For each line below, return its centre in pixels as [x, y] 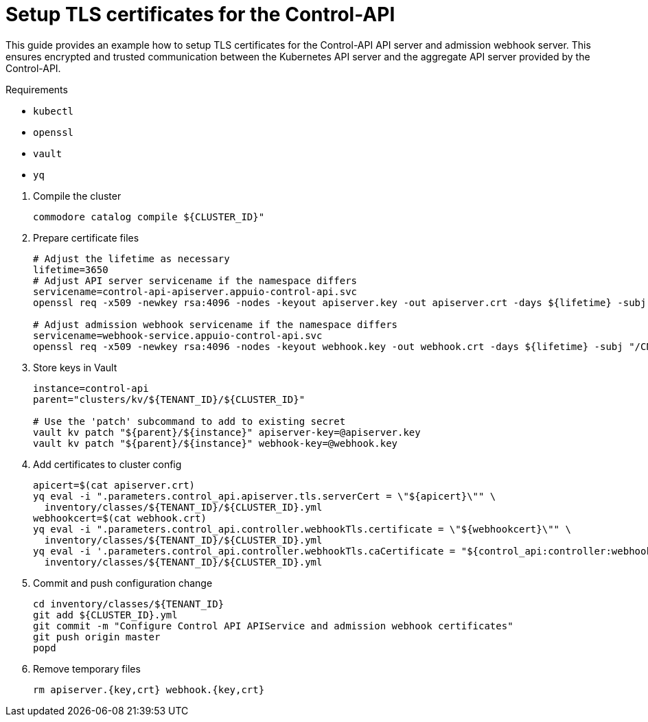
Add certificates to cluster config [107, 464]
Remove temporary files [87, 668]
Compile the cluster [77, 196]
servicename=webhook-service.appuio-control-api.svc [178, 335]
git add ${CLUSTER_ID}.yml [105, 615]
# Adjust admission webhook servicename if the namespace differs [216, 324]
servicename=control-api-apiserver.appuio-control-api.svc [195, 291]
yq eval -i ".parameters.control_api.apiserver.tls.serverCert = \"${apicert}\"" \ [265, 496]
